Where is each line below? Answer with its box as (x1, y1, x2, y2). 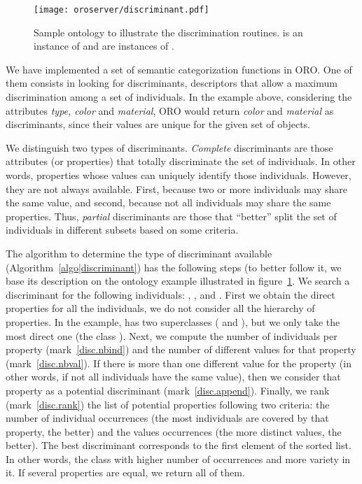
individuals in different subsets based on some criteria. (6, 222, 239, 237)
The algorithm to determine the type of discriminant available (6, 245, 272, 260)
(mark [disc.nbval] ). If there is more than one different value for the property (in (6, 355, 351, 370)
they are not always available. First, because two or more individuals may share (6, 181, 348, 196)
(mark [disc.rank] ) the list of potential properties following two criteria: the (6, 397, 330, 411)
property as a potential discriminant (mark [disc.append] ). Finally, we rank (6, 383, 330, 397)
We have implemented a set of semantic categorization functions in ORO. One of (6, 62, 352, 76)
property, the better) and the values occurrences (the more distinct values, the (6, 424, 342, 439)
